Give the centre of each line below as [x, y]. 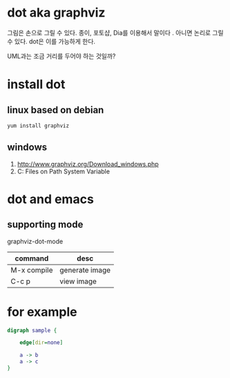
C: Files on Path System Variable [64, 171]
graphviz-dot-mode [35, 241]
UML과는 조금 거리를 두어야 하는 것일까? [61, 56]
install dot [36, 85]
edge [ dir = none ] [41, 343]
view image [78, 281]
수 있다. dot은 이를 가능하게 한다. [51, 41]
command [32, 258]
